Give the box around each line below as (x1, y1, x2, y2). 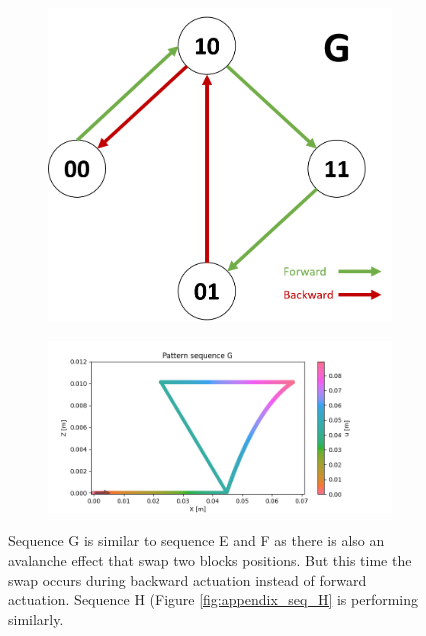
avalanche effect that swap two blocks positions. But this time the (8, 550, 412, 570)
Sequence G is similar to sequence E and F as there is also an (8, 530, 385, 551)
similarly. (8, 608, 64, 629)
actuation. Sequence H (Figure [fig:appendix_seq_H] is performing (8, 589, 419, 610)
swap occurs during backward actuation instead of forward (8, 569, 367, 590)
